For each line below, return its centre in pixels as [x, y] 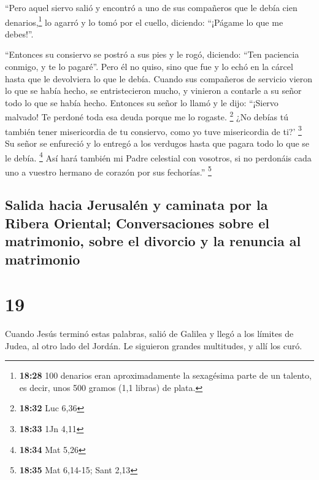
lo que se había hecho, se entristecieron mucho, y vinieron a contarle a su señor [153, 91]
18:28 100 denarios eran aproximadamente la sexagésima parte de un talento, [165, 375]
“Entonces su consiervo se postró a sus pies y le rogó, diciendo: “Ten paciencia [152, 54]
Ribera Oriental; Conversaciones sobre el [137, 223]
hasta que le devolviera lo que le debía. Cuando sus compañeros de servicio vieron [159, 78]
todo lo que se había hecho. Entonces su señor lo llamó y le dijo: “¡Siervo [142, 102]
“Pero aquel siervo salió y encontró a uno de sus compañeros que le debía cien [151, 7]
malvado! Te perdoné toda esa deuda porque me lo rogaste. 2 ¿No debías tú [147, 116]
